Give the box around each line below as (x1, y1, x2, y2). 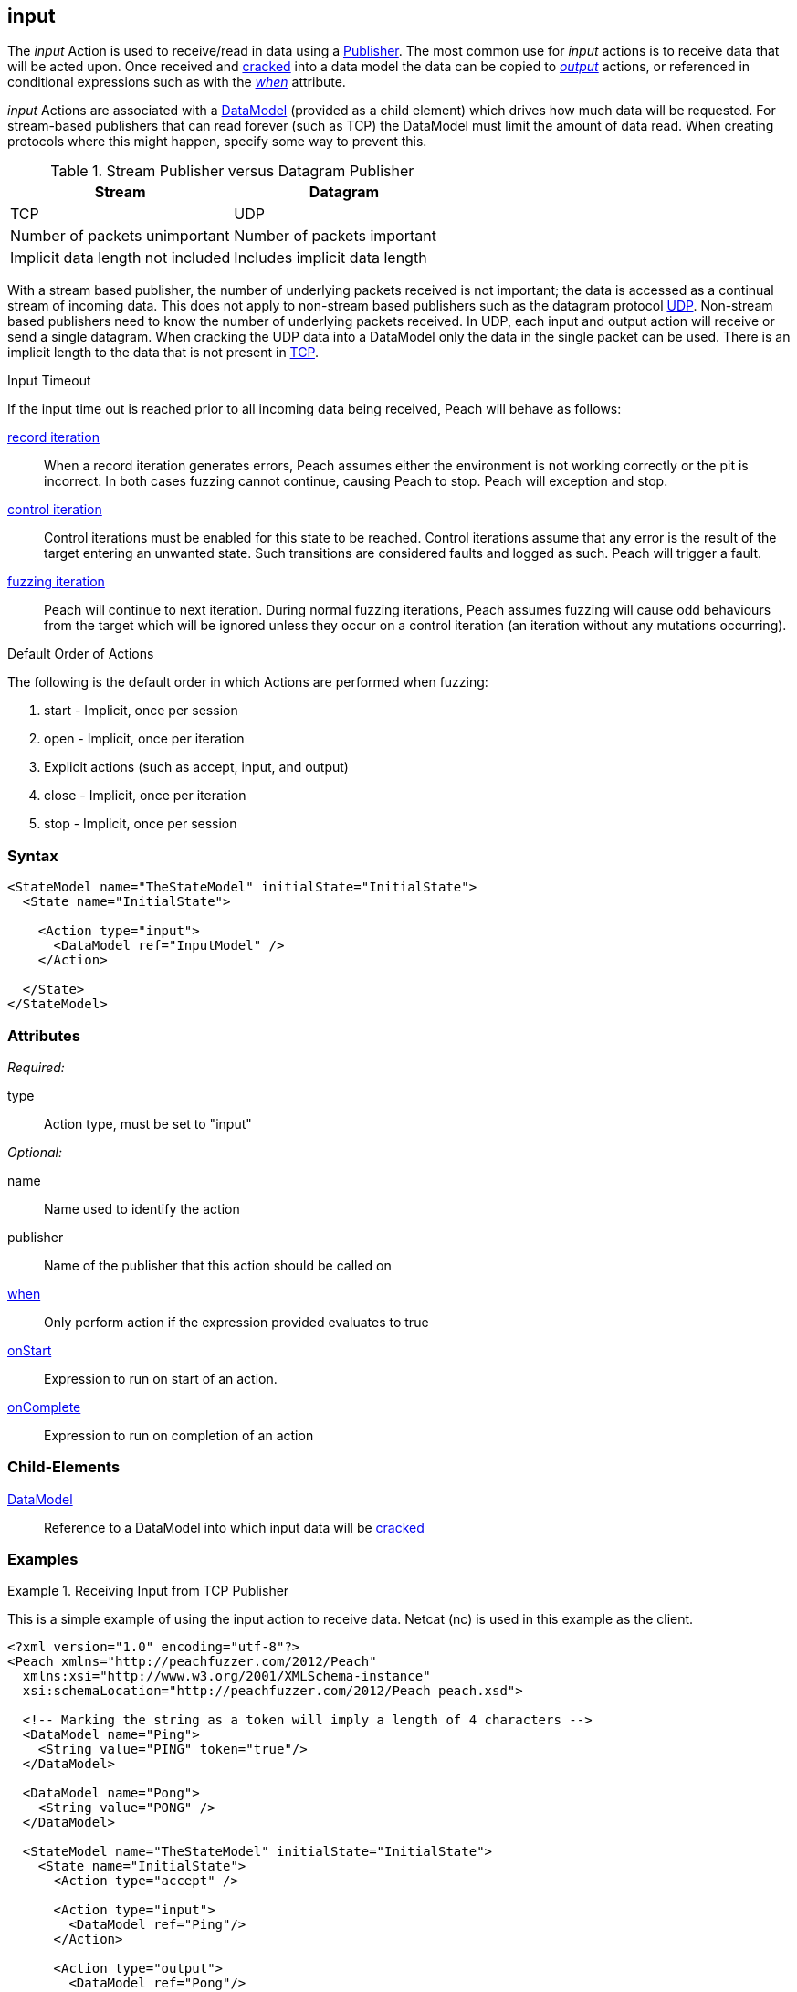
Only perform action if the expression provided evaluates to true (44, 1313, 429, 1330)
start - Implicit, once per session (44, 702, 238, 719)
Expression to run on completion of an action (44, 1427, 314, 1443)
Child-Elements (7, 1458, 121, 1477)
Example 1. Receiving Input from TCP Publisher (7, 1583, 289, 1599)
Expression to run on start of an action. (44, 1370, 278, 1386)
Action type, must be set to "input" (44, 1115, 252, 1132)
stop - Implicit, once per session (44, 816, 237, 832)
